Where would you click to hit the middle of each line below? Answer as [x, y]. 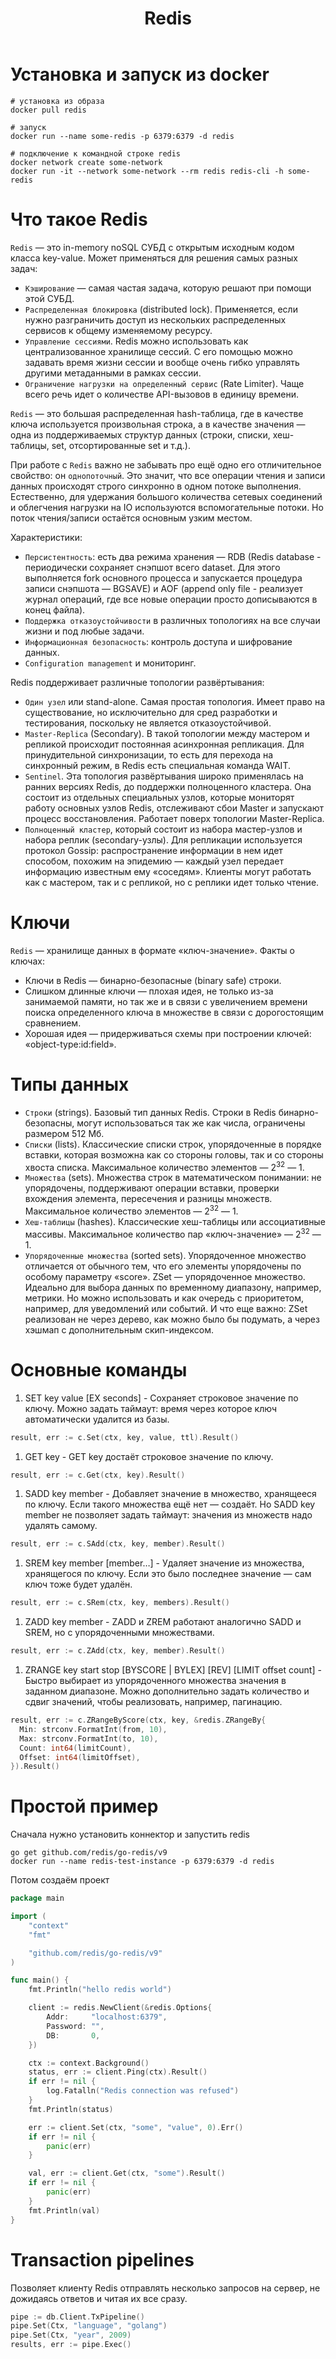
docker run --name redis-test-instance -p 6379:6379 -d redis [142, 1862]
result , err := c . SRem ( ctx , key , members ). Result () [120, 1603]
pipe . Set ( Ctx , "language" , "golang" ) [89, 2326]
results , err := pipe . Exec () [71, 2345]
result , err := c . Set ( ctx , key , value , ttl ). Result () [125, 1437]
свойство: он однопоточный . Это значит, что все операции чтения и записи [168, 475]
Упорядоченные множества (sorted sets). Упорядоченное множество [165, 1255]
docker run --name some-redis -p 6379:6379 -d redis [122, 136]
